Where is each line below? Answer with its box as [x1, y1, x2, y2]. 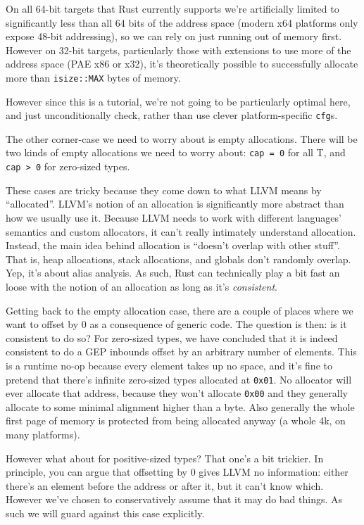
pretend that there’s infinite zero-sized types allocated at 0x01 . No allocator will [6, 372, 352, 386]
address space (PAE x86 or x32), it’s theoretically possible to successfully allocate [6, 56, 358, 71]
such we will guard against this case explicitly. [6, 505, 205, 520]
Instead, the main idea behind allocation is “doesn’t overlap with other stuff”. [6, 238, 340, 253]
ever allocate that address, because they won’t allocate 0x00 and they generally [6, 386, 348, 400]
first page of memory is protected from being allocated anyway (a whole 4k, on [6, 413, 346, 428]
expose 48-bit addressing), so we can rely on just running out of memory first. [6, 29, 342, 44]
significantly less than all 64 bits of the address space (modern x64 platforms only [6, 15, 358, 30]
